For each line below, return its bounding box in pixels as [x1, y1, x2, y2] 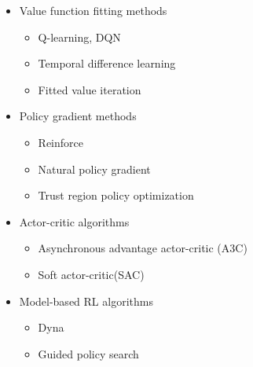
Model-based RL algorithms [19, 292, 153, 309]
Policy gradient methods [19, 108, 137, 124]
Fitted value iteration [38, 81, 141, 97]
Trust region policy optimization [38, 187, 194, 204]
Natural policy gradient [38, 160, 151, 177]
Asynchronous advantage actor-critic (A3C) [38, 240, 247, 256]
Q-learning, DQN [38, 28, 121, 45]
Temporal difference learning [38, 55, 176, 72]
